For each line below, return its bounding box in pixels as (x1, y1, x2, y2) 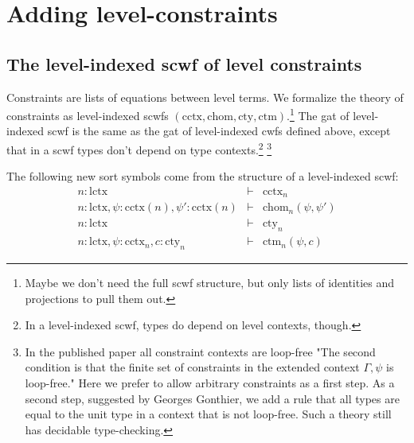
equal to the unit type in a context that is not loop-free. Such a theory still (25, 406, 392, 422)
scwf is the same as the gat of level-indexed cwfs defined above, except (47, 122, 391, 139)
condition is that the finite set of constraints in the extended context (25, 359, 360, 375)
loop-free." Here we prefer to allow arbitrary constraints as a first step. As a (25, 375, 395, 391)
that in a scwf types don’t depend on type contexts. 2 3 (6, 139, 272, 157)
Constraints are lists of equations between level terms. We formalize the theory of (6, 88, 404, 105)
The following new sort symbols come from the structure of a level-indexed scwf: (6, 168, 399, 185)
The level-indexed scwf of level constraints (6, 51, 362, 76)
